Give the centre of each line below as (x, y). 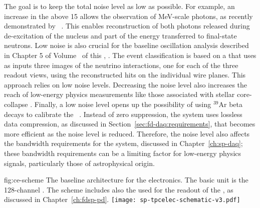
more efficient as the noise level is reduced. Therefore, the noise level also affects (127, 133)
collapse (16, 104)
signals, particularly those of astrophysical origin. (79, 163)
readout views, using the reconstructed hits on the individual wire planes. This (125, 75)
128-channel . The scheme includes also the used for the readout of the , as (119, 189)
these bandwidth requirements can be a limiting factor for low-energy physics (123, 153)
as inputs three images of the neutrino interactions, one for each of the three (121, 65)
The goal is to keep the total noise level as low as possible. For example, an (119, 6)
